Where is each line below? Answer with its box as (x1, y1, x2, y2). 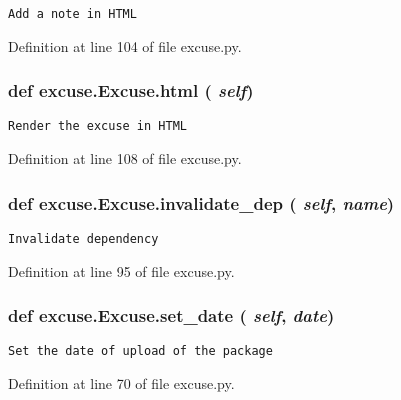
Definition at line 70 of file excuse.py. (8, 373, 235, 394)
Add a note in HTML (8, 7, 137, 21)
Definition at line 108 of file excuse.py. (8, 148, 242, 169)
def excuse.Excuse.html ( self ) (8, 78, 254, 103)
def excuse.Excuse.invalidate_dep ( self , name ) (8, 190, 395, 215)
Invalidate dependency (8, 231, 159, 246)
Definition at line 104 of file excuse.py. (8, 35, 242, 56)
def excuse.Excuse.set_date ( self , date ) (8, 303, 335, 328)
